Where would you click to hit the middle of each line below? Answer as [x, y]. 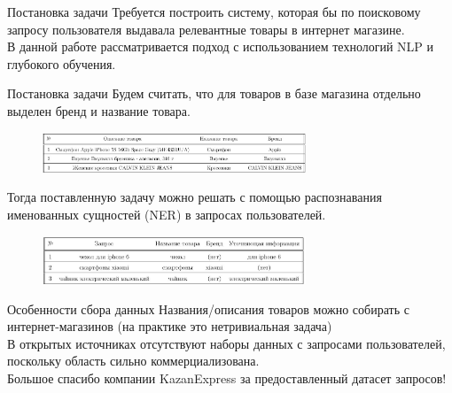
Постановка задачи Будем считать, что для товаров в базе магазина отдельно [214, 93]
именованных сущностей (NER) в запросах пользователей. [167, 215]
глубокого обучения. [62, 63]
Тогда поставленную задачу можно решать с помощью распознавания [195, 197]
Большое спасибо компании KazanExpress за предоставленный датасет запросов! [227, 378]
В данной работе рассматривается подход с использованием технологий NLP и [221, 46]
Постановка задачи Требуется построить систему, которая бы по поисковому [214, 12]
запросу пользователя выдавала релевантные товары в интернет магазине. [206, 29]
